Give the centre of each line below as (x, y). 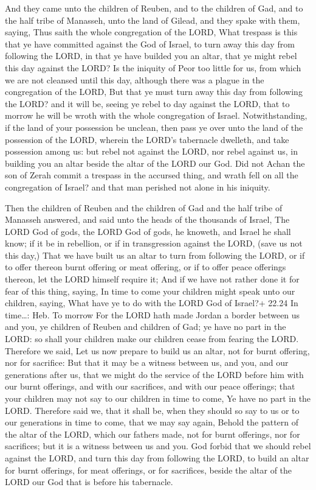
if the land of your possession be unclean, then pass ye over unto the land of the (154, 127)
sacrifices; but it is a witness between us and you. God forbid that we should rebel (158, 446)
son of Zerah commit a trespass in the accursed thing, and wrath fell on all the (152, 175)
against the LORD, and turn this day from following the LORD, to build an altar (157, 457)
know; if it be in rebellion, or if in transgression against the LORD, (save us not (154, 243)
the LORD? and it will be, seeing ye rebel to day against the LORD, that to (147, 103)
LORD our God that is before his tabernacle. (89, 482)
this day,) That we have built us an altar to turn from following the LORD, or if (155, 255)
